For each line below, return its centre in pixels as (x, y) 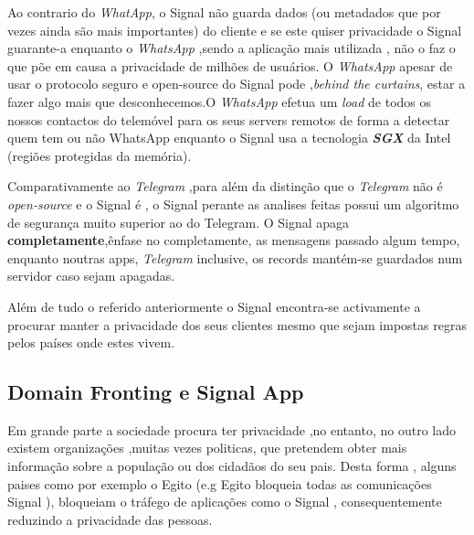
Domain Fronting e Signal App (156, 392)
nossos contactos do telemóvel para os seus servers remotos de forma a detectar (229, 119)
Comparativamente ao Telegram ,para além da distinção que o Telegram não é (225, 186)
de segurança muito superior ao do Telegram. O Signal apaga (179, 222)
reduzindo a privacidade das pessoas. (110, 519)
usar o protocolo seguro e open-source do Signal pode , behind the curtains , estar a (237, 84)
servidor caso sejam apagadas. (91, 276)
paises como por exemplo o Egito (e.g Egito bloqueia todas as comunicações (220, 483)
